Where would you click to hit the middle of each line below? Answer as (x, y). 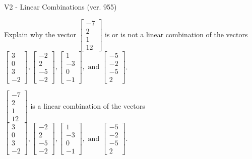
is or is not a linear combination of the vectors (176, 34)
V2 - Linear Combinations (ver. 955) (60, 7)
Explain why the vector (40, 34)
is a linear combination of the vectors (88, 105)
